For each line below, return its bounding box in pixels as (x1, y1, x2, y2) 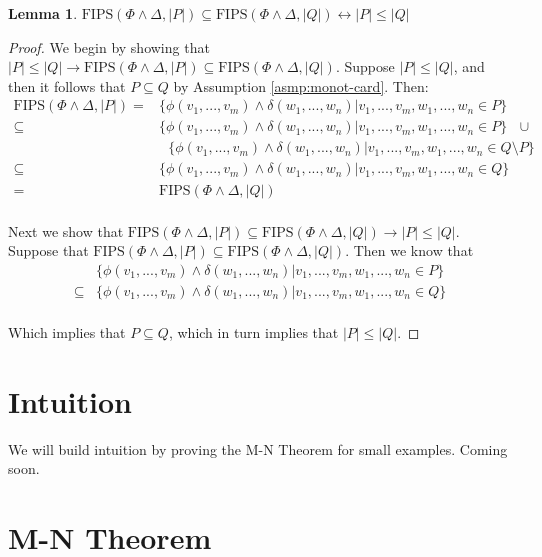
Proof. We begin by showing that (8, 36, 210, 57)
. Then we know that (345, 240, 474, 261)
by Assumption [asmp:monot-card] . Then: (173, 75, 429, 96)
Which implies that (8, 321, 126, 342)
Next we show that (8, 220, 124, 241)
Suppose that (8, 240, 89, 261)
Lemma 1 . (8, 3, 78, 23)
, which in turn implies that (168, 321, 339, 342)
